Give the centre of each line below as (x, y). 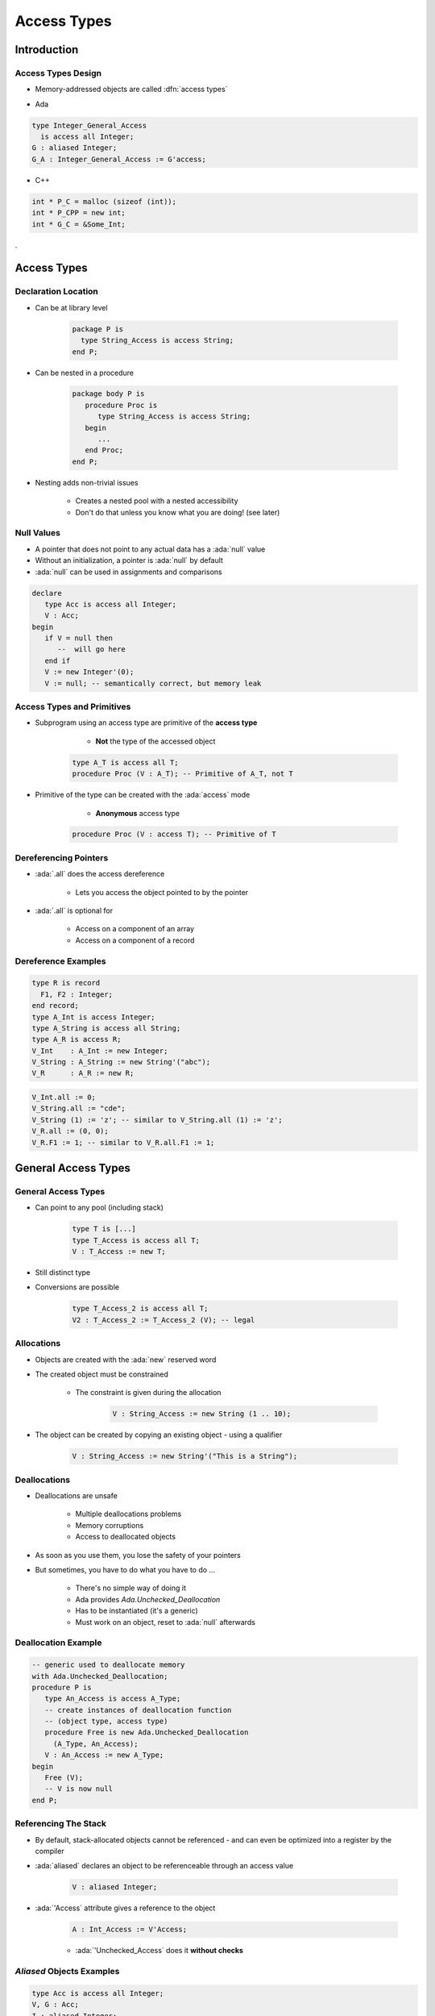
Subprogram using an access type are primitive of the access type (146, 723)
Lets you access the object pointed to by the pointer (162, 892)
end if (58, 660)
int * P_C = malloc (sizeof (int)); (104, 201)
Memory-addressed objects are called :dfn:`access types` (131, 90)
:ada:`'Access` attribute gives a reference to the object (125, 1908)
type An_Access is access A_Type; (113, 1699)
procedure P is (62, 1687)
